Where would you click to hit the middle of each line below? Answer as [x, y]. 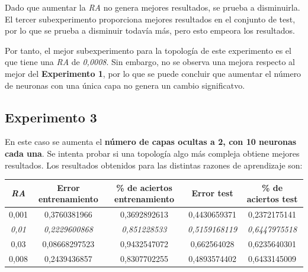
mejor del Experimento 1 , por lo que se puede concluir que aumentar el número [153, 73]
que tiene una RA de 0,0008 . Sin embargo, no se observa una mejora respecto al [150, 62]
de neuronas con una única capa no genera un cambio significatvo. [125, 85]
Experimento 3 [51, 117]
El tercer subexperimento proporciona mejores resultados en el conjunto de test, [150, 19]
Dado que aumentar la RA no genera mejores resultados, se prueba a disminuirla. [153, 7]
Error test [212, 193]
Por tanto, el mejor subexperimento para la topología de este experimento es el [148, 50]
